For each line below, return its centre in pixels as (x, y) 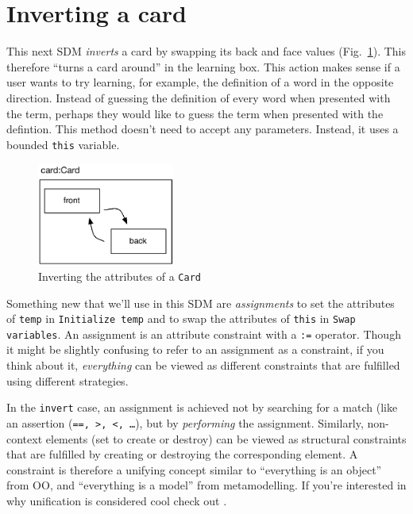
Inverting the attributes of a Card (120, 276)
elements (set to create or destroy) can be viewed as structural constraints (226, 438)
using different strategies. (68, 380)
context (25, 438)
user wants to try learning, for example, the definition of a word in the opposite (200, 82)
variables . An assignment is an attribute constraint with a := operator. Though (204, 334)
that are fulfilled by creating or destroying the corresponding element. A (182, 454)
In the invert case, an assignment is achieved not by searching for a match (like (202, 407)
